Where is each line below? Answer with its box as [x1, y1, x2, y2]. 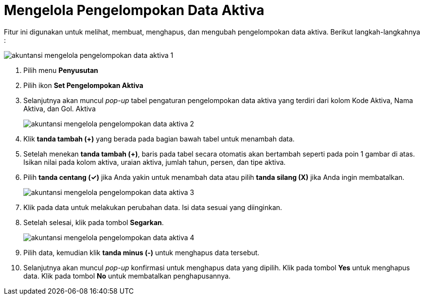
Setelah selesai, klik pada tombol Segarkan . [23, 218, 164, 227]
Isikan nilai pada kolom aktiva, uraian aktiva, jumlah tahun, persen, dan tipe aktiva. [23, 158, 286, 166]
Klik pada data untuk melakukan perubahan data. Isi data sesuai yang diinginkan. [23, 203, 283, 211]
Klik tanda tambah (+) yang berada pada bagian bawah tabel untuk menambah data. [23, 134, 295, 143]
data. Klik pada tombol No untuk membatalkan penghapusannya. [23, 271, 231, 280]
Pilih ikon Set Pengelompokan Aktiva [23, 81, 143, 89]
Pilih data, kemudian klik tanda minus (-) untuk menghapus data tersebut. [23, 248, 260, 257]
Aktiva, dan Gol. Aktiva [23, 104, 96, 113]
